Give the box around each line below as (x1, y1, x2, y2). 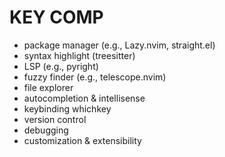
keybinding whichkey (23, 102, 112, 115)
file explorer (23, 81, 74, 93)
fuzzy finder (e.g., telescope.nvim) (23, 71, 167, 83)
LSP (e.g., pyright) (23, 60, 99, 72)
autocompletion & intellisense (23, 92, 146, 104)
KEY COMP (9, 6, 104, 29)
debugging (23, 124, 69, 136)
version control (23, 113, 87, 125)
